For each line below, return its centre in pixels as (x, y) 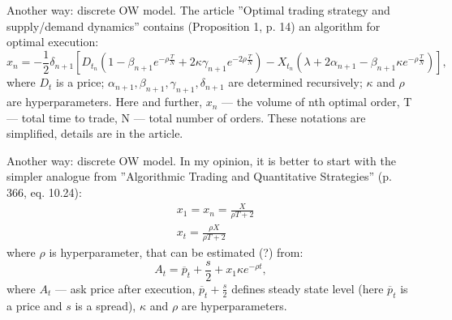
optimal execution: (53, 42)
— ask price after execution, (125, 288)
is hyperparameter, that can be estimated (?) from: (176, 252)
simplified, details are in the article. (95, 133)
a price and (34, 305)
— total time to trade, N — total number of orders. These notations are (186, 117)
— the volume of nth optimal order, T (317, 102)
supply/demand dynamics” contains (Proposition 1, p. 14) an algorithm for (194, 26)
